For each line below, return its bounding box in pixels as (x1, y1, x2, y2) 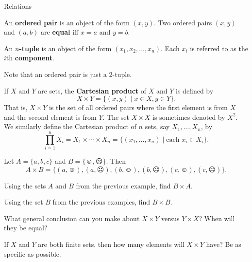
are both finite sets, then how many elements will (38, 239, 185, 249)
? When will (199, 213, 235, 223)
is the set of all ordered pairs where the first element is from (49, 102, 228, 112)
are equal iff (41, 27, 79, 37)
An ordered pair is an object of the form (4, 17, 130, 27)
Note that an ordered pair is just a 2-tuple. (4, 69, 132, 79)
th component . (6, 53, 54, 63)
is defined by (176, 85, 214, 95)
